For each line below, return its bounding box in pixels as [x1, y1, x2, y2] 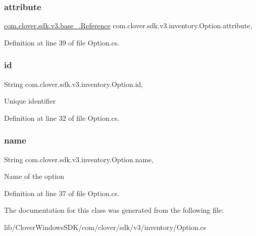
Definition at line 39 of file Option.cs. [4, 37, 120, 48]
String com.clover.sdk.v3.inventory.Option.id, [4, 78, 143, 89]
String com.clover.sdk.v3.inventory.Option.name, [4, 154, 154, 164]
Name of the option [4, 171, 64, 181]
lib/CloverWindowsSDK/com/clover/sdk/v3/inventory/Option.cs [4, 222, 207, 232]
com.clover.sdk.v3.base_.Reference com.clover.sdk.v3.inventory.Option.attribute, [4, 20, 252, 31]
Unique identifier [4, 96, 56, 106]
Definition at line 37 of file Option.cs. [4, 187, 120, 198]
